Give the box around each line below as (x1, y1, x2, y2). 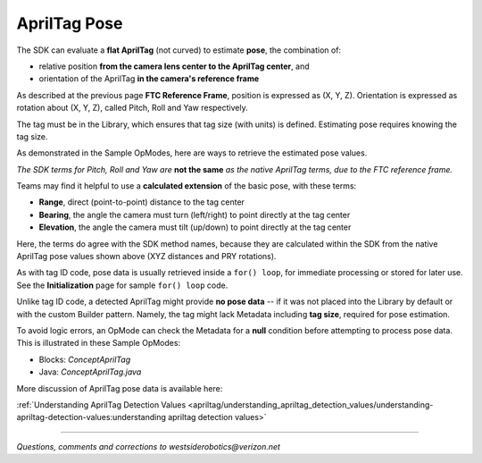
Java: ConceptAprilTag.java (38, 366, 142, 377)
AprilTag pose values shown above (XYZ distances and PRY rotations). (16, 251, 277, 262)
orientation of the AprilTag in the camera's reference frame (38, 73, 260, 84)
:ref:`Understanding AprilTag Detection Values (16, 399, 187, 410)
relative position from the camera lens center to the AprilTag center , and (38, 61, 310, 72)
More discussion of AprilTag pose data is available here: (16, 383, 223, 393)
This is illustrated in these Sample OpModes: (16, 338, 181, 349)
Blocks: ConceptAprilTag (38, 354, 131, 365)
